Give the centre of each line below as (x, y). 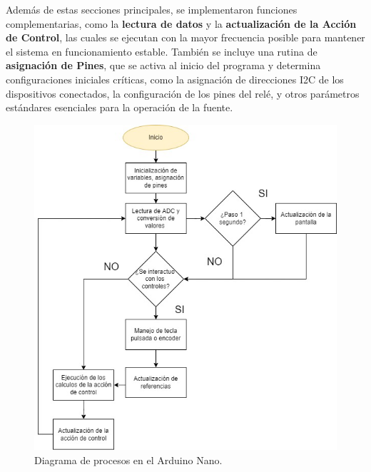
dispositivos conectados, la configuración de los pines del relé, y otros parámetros (183, 93)
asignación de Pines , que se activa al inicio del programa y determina (163, 65)
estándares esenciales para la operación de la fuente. (120, 107)
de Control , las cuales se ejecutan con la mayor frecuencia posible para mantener (185, 37)
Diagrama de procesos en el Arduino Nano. (128, 460)
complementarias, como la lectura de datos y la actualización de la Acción (181, 23)
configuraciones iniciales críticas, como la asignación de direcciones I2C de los (175, 79)
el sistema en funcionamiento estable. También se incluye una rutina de (162, 51)
